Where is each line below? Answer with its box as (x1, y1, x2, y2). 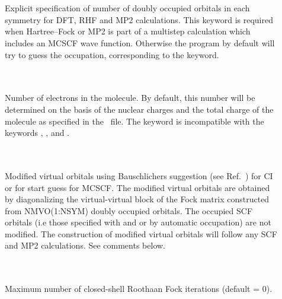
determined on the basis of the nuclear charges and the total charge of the (5, 103, 274, 115)
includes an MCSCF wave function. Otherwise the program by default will (5, 36, 275, 49)
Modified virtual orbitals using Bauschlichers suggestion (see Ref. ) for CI (5, 169, 273, 182)
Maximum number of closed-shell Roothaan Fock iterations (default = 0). (5, 282, 273, 295)
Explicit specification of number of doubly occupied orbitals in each (5, 2, 250, 14)
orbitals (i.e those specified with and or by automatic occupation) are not (5, 216, 271, 228)
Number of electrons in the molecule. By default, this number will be (5, 91, 255, 104)
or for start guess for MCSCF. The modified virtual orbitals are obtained (5, 181, 270, 193)
